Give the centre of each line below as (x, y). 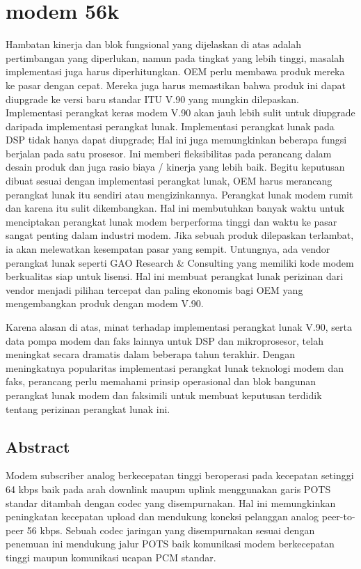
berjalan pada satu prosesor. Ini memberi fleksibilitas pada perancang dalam (169, 153)
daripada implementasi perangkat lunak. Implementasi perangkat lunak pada (170, 126)
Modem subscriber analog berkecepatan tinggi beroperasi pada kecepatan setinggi (180, 475)
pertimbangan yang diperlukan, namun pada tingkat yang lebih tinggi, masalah (175, 57)
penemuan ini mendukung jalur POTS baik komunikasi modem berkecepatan (170, 544)
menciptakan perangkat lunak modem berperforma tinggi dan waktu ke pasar (171, 221)
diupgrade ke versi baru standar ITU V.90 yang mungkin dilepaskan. (152, 99)
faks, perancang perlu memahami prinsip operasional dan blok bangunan (161, 381)
